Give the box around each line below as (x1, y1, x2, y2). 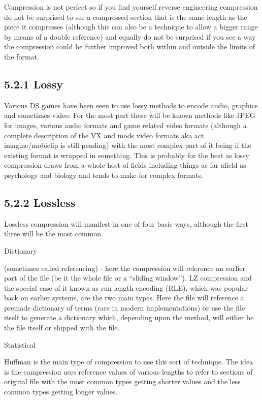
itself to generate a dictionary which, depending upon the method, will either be (4, 312, 254, 323)
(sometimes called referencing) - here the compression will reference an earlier (4, 262, 245, 273)
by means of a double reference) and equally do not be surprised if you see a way (4, 31, 256, 42)
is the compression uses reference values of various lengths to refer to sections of (4, 366, 253, 377)
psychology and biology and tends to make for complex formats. (4, 169, 203, 180)
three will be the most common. (4, 228, 103, 239)
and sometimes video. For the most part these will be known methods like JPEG (4, 110, 255, 120)
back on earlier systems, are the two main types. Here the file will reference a (4, 292, 244, 303)
